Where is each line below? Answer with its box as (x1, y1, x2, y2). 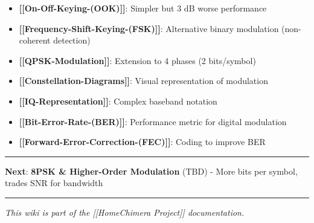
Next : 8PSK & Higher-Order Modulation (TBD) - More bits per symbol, (5, 164, 298, 177)
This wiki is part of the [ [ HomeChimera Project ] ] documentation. (5, 205, 245, 218)
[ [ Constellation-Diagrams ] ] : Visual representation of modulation (19, 74, 268, 87)
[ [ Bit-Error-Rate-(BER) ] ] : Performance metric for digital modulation (19, 115, 287, 128)
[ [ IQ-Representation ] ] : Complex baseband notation (19, 94, 217, 107)
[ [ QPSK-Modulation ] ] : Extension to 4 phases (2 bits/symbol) (19, 54, 256, 66)
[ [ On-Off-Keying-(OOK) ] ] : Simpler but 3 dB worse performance (19, 2, 267, 14)
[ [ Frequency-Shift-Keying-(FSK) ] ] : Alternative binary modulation (19, 22, 279, 34)
